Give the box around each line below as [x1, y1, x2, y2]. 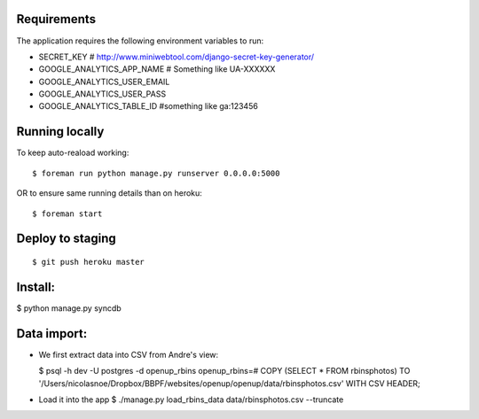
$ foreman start [32, 208, 103, 219]
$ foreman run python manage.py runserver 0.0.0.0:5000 [32, 168, 280, 178]
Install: [16, 279, 56, 294]
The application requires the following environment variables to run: [16, 35, 264, 46]
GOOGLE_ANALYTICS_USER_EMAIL [38, 76, 170, 87]
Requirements [16, 12, 97, 27]
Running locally [16, 124, 105, 139]
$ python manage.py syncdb [16, 302, 122, 314]
